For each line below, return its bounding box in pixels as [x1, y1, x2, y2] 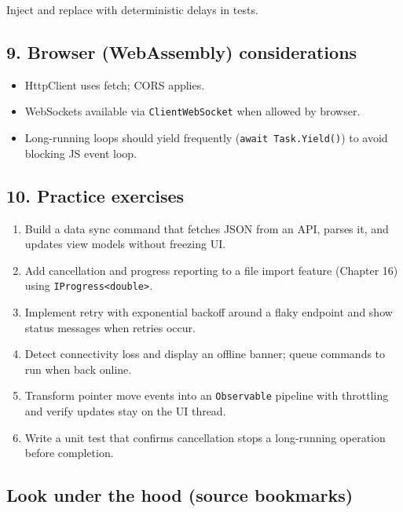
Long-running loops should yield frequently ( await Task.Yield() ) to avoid [24, 130, 388, 146]
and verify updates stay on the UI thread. [24, 402, 226, 419]
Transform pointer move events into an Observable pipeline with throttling [24, 387, 389, 404]
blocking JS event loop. [24, 144, 137, 161]
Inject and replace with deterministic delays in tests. [6, 2, 258, 17]
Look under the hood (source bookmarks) [6, 483, 354, 507]
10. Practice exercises [6, 183, 185, 207]
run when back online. [24, 360, 132, 377]
